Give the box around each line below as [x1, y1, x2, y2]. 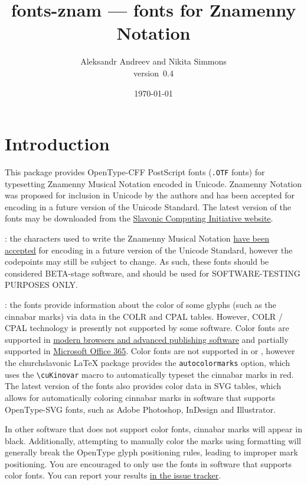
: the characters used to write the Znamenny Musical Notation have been [5, 232, 269, 245]
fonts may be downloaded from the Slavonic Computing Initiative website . [5, 212, 273, 224]
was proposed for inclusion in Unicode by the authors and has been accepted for [5, 189, 295, 201]
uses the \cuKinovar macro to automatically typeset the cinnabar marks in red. [5, 368, 294, 380]
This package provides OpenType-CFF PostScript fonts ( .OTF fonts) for [5, 166, 265, 178]
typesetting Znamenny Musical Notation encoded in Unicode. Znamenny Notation [5, 177, 302, 189]
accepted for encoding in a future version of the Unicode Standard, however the [5, 243, 293, 256]
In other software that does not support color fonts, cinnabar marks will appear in [5, 423, 302, 435]
